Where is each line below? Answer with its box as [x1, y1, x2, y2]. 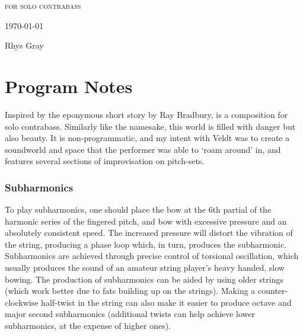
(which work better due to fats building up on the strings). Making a [5, 284, 256, 297]
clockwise [5, 296, 39, 308]
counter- [257, 284, 288, 297]
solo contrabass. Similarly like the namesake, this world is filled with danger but [5, 120, 296, 132]
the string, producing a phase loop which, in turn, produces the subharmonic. [5, 238, 287, 250]
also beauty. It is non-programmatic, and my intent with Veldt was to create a [5, 132, 290, 144]
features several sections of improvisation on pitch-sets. [5, 155, 205, 167]
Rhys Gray [5, 39, 44, 52]
